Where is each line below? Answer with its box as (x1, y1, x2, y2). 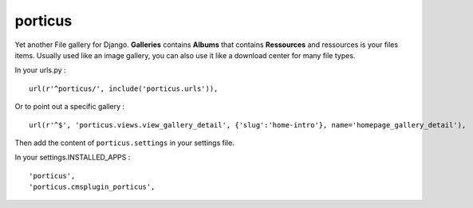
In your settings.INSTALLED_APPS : (14, 152, 131, 163)
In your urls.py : (14, 65, 67, 75)
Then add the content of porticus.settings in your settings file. (14, 138, 235, 147)
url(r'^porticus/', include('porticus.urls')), (29, 84, 219, 93)
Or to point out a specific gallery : (14, 102, 125, 112)
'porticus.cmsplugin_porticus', (29, 182, 156, 191)
